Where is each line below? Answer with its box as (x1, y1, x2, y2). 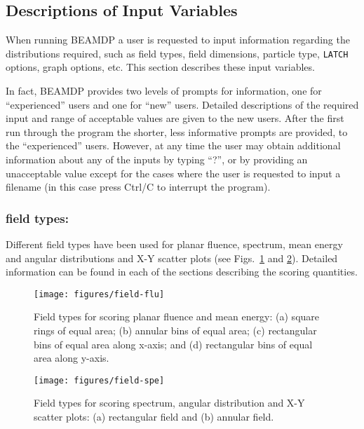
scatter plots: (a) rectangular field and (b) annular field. (34, 409, 274, 424)
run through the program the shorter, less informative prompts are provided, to (6, 124, 348, 139)
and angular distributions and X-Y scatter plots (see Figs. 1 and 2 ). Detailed (6, 250, 338, 265)
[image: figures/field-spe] (34, 375, 165, 386)
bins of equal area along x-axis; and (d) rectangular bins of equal (34, 336, 313, 351)
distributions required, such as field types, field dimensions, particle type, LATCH (6, 46, 349, 60)
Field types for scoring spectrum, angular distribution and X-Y (34, 395, 305, 410)
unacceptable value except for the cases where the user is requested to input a (6, 165, 341, 180)
